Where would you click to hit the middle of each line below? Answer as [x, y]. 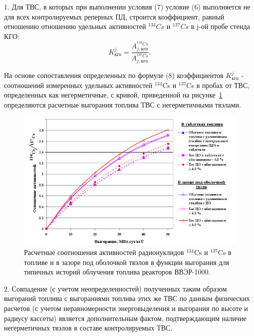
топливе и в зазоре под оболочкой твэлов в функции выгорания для [127, 262]
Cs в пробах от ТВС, [218, 85]
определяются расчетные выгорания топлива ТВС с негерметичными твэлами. [123, 104]
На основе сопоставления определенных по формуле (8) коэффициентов [114, 75]
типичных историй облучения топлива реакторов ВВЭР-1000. [117, 272]
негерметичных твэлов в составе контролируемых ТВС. [88, 328]
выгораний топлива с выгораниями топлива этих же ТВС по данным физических [127, 298]
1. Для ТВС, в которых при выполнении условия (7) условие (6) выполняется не [127, 6]
